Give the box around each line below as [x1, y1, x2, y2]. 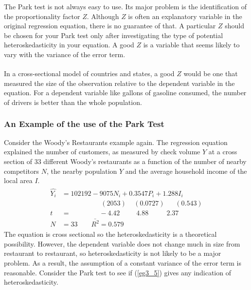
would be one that [183, 68, 238, 79]
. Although [87, 11, 119, 21]
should [225, 21, 244, 31]
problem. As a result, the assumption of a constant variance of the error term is [4, 258, 241, 268]
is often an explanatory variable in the [128, 11, 242, 21]
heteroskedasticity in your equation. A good [4, 40, 134, 50]
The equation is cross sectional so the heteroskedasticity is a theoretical [4, 229, 217, 239]
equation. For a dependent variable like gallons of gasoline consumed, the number [4, 87, 247, 98]
